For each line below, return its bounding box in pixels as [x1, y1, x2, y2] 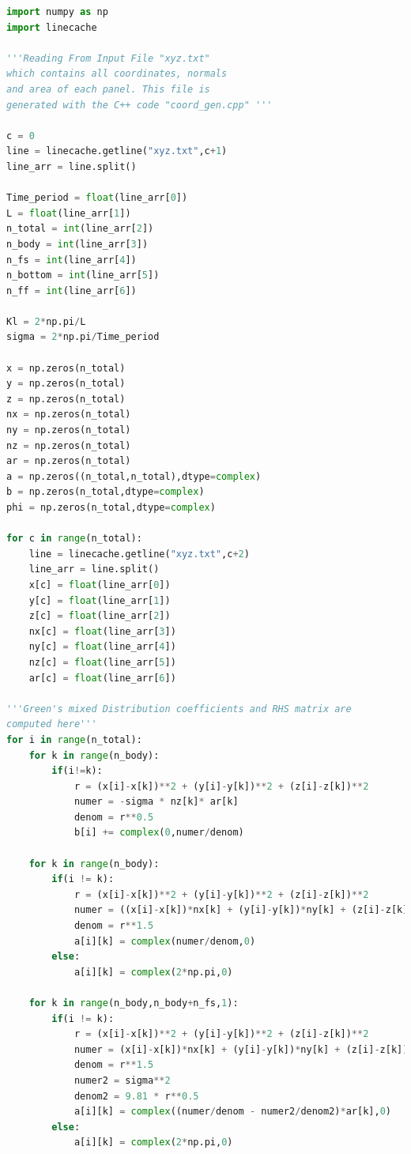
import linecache [6, 21, 97, 33]
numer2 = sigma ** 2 [74, 1074, 171, 1086]
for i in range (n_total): [6, 734, 142, 745]
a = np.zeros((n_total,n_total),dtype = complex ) [6, 470, 262, 482]
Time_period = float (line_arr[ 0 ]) [6, 192, 188, 204]
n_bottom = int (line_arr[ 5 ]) [6, 270, 160, 281]
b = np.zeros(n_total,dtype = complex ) [6, 486, 205, 498]
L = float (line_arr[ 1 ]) [6, 207, 131, 219]
